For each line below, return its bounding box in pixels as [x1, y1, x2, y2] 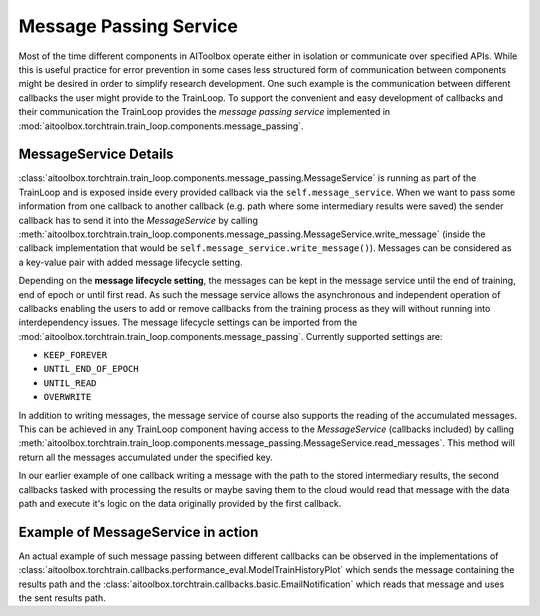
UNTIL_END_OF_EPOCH [43, 363, 139, 375]
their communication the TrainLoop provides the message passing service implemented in [18, 106, 391, 118]
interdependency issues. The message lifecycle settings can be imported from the [18, 316, 358, 329]
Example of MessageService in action [18, 523, 259, 540]
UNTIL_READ [43, 377, 97, 389]
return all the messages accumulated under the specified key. [18, 451, 274, 463]
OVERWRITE [43, 391, 92, 403]
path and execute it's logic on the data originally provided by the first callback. [18, 498, 342, 509]
